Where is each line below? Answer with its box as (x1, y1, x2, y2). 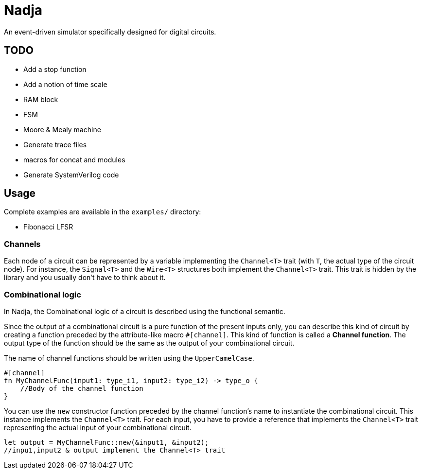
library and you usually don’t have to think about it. (4, 273, 166, 282)
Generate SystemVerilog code (23, 170, 119, 179)
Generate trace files (23, 140, 87, 149)
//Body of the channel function (20, 384, 143, 392)
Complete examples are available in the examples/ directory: (4, 208, 201, 216)
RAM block (23, 95, 58, 104)
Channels (4, 239, 41, 249)
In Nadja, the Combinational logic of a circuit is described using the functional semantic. (4, 307, 285, 315)
